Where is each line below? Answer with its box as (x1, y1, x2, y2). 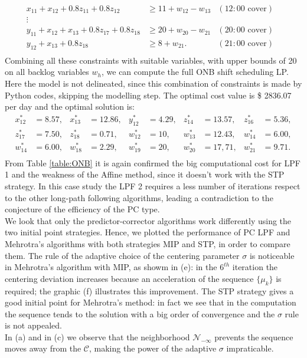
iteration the (232, 261, 278, 273)
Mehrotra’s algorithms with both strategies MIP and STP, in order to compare (5, 237, 290, 249)
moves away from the (5, 342, 81, 354)
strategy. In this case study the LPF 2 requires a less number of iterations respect (5, 179, 301, 192)
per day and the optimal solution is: (5, 100, 135, 113)
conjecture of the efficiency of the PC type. (5, 203, 160, 215)
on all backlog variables (5, 65, 89, 78)
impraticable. (226, 342, 274, 354)
